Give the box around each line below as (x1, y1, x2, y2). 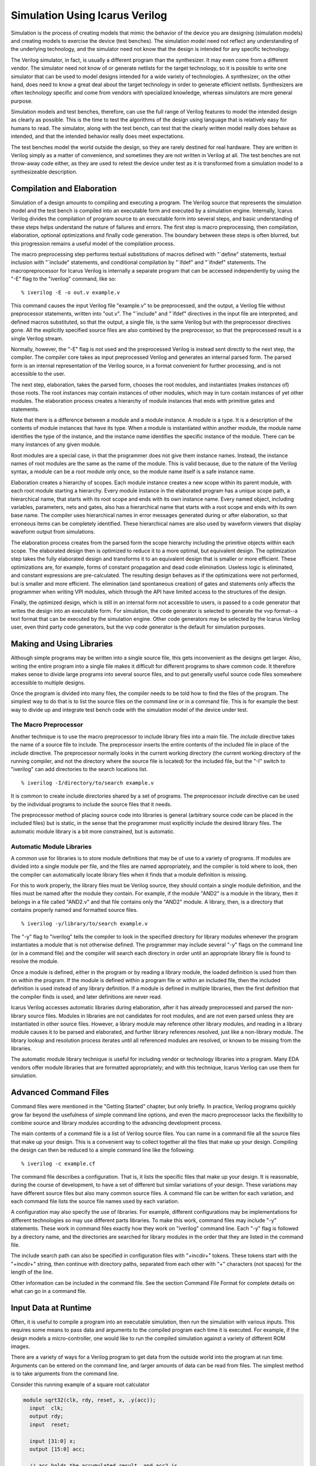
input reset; (29, 1421, 70, 1428)
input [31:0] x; (29, 1437, 76, 1444)
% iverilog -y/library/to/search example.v (21, 920, 148, 927)
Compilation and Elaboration (11, 184, 117, 194)
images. (11, 1343, 30, 1350)
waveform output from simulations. (11, 528, 95, 535)
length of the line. (11, 1268, 53, 1275)
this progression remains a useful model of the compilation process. (11, 240, 175, 247)
